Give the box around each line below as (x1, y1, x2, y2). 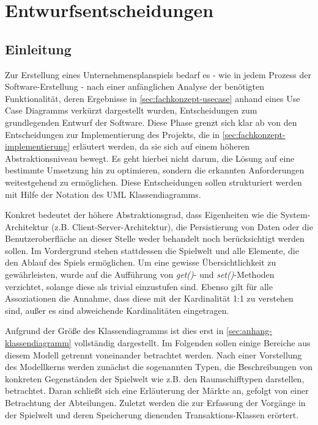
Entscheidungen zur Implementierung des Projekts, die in (5, 128, 220, 140)
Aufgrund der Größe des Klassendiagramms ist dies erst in (5, 324, 224, 337)
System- (280, 208, 311, 221)
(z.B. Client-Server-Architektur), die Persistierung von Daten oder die (51, 220, 313, 233)
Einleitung (5, 39, 72, 58)
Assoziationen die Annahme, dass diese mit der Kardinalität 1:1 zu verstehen (5, 292, 294, 305)
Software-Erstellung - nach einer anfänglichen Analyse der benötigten (5, 80, 265, 93)
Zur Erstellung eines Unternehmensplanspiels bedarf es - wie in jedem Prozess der (5, 68, 311, 81)
